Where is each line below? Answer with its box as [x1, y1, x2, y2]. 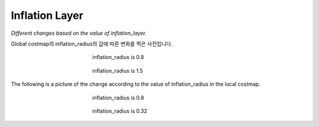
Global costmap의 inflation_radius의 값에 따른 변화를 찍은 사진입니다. [11, 40, 173, 47]
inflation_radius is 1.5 [92, 67, 143, 74]
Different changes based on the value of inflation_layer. [11, 30, 147, 37]
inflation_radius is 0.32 [92, 107, 148, 115]
